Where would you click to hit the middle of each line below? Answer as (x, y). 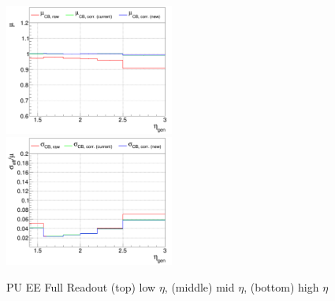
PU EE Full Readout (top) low (81, 286)
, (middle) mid (199, 286)
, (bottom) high (281, 286)
